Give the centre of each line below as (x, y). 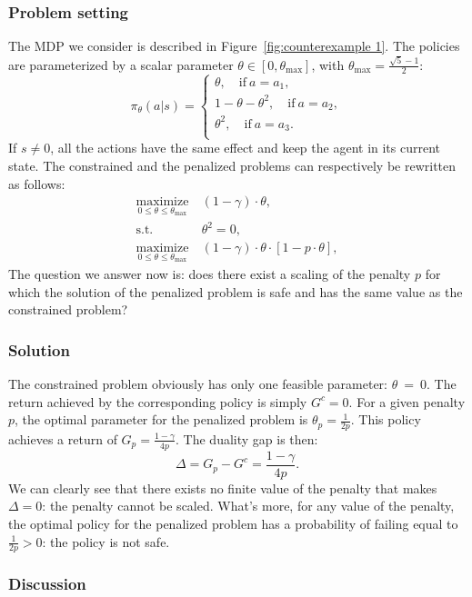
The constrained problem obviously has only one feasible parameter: (198, 383)
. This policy (386, 419)
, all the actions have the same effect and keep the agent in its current (246, 148)
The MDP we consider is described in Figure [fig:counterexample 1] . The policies (234, 46)
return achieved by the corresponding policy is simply (158, 401)
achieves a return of (63, 438)
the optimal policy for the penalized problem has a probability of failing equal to (233, 524)
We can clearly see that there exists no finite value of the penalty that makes (223, 488)
